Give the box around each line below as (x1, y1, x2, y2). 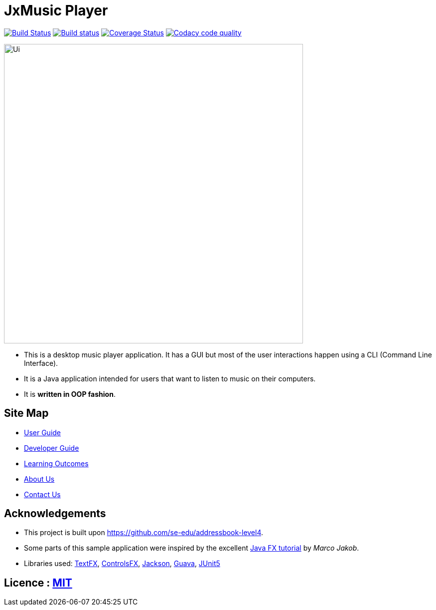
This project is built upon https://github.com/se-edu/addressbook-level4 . (24, 528, 264, 537)
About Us (24, 474, 55, 483)
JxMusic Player (4, 2, 108, 19)
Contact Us (24, 490, 61, 499)
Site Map (4, 407, 49, 420)
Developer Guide (24, 443, 79, 452)
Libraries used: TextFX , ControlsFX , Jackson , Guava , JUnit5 (24, 559, 220, 568)
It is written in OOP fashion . (24, 389, 116, 398)
